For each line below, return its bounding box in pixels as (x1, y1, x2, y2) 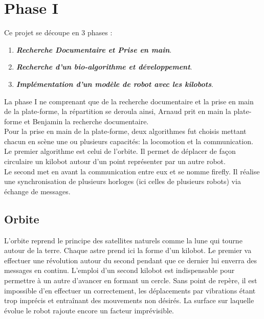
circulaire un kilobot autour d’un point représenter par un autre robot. (4, 156, 226, 167)
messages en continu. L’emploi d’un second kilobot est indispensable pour (4, 265, 235, 276)
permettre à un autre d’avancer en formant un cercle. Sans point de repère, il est (4, 275, 257, 286)
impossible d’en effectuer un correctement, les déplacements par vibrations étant (4, 285, 256, 295)
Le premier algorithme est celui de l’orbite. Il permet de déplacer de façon (4, 146, 236, 156)
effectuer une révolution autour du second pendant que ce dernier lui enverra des (4, 255, 257, 265)
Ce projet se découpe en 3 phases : (4, 27, 113, 38)
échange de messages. (4, 186, 71, 196)
